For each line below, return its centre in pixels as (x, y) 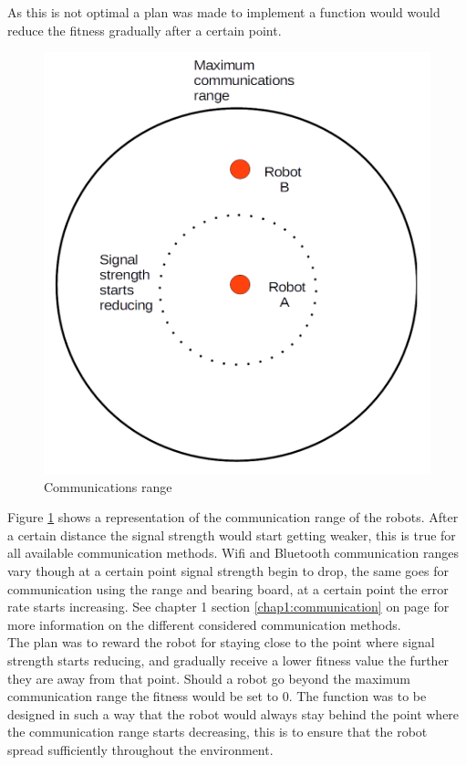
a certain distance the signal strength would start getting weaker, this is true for (232, 534)
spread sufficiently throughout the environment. (140, 749)
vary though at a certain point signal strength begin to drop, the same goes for (228, 571)
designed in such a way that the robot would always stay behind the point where (233, 713)
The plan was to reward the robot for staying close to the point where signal (221, 642)
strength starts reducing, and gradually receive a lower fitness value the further (228, 660)
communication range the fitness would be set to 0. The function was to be (217, 696)
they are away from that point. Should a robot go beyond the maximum (209, 678)
